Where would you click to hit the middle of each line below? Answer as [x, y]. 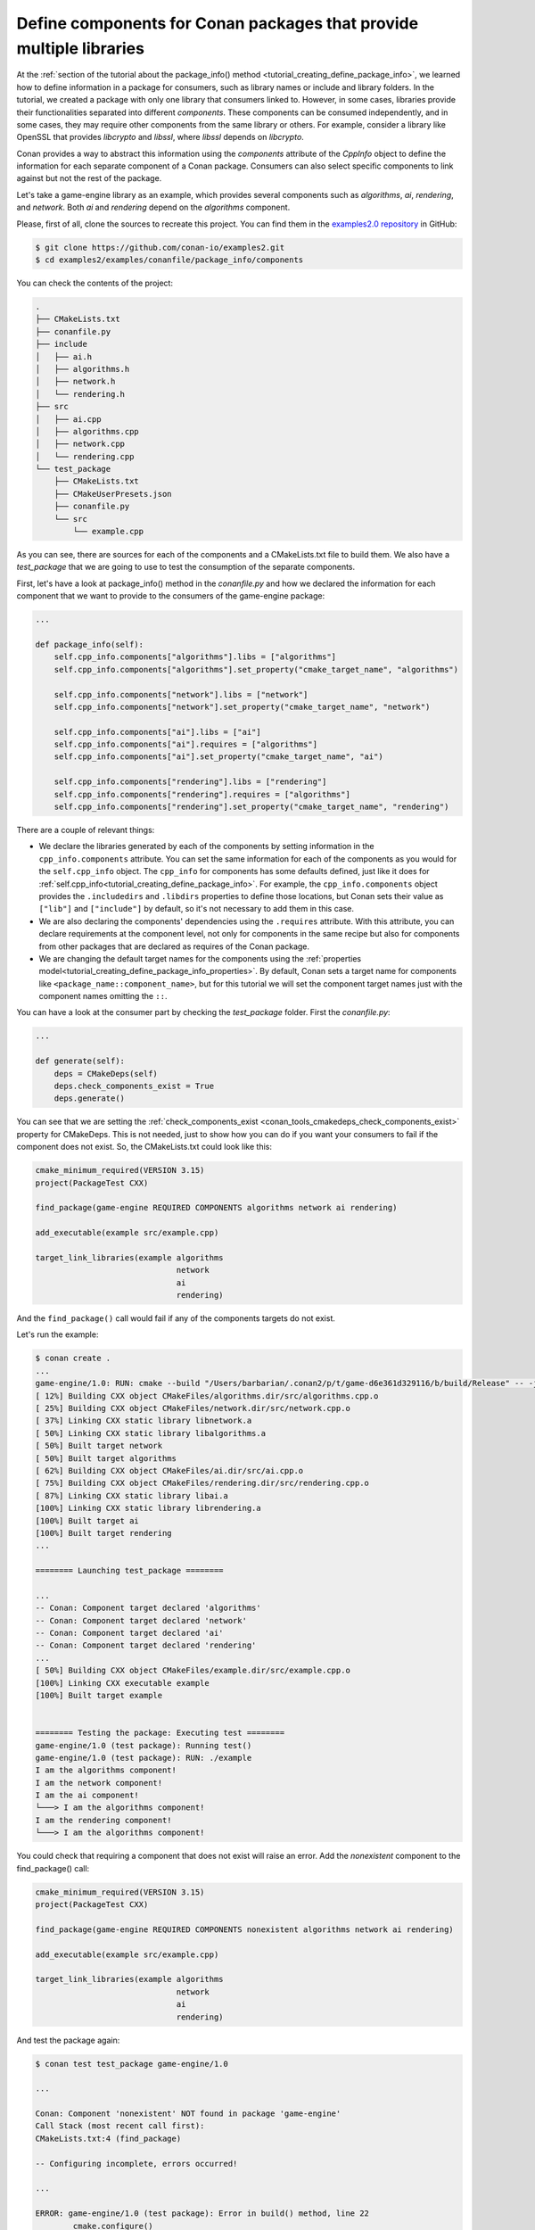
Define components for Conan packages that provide [218, 23]
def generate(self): [80, 1061]
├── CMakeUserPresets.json [113, 494]
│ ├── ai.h [64, 356]
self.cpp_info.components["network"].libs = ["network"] [181, 694]
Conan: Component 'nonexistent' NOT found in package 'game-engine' [188, 2114]
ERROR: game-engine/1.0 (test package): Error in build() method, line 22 [202, 2213]
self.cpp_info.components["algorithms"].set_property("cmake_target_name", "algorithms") [256, 669]
